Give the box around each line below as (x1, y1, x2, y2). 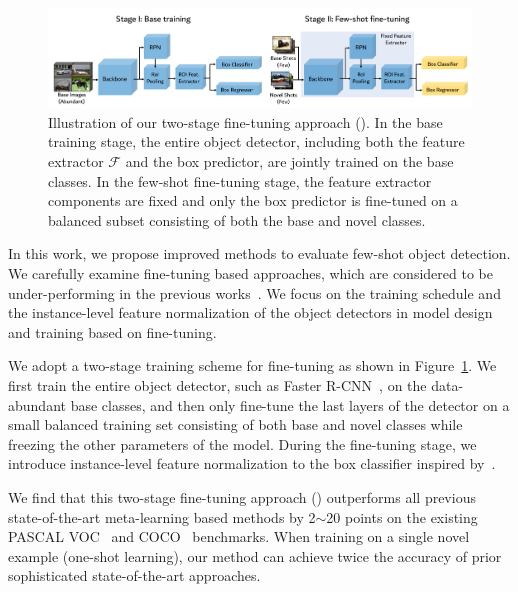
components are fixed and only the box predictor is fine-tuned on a (48, 190, 458, 211)
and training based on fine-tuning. (8, 321, 217, 342)
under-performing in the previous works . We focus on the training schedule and (8, 282, 501, 303)
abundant (8, 394, 66, 415)
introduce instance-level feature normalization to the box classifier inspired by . (8, 453, 496, 474)
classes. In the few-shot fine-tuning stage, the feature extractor (48, 170, 432, 191)
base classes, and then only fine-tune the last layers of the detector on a (70, 394, 510, 415)
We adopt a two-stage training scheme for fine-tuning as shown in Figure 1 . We (8, 355, 497, 376)
